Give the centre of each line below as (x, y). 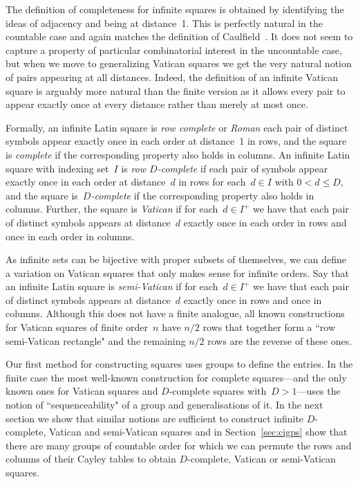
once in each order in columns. (70, 236)
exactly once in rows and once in (253, 299)
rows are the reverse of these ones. (280, 340)
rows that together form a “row (269, 327)
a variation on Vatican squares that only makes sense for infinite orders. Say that (177, 272)
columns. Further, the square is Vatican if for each (112, 209)
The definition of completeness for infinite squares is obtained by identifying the (175, 9)
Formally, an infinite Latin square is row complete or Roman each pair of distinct (177, 127)
